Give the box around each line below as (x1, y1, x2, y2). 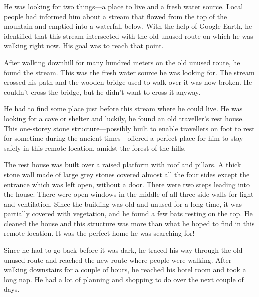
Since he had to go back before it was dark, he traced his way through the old (4, 245, 243, 255)
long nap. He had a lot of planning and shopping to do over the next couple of (4, 274, 244, 284)
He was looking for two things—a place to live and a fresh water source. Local (4, 1, 243, 11)
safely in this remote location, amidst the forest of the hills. (4, 142, 186, 153)
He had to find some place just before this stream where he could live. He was (4, 103, 243, 114)
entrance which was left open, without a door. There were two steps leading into (4, 179, 250, 189)
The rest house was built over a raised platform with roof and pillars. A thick (4, 159, 241, 170)
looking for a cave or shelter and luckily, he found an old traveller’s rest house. (4, 113, 244, 123)
